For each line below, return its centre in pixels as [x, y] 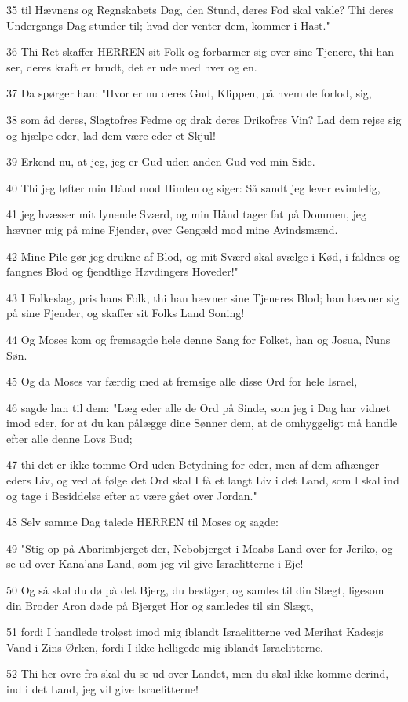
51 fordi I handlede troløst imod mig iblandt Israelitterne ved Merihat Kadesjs [195, 632]
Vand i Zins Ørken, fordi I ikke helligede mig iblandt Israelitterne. [165, 647]
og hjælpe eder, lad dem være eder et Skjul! [111, 135]
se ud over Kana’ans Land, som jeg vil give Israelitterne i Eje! [155, 563]
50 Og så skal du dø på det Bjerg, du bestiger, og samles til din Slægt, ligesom [195, 590]
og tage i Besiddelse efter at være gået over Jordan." [132, 495]
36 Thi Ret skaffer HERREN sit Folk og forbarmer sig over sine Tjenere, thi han [200, 51]
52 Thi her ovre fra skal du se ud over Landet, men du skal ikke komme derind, [198, 673]
